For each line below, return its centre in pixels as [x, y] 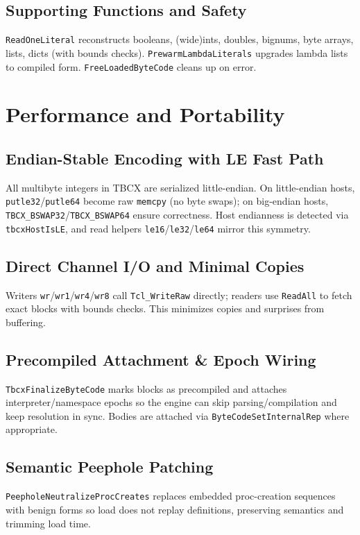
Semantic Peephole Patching [110, 467]
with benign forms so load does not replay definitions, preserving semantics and [175, 509]
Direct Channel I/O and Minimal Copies [155, 265]
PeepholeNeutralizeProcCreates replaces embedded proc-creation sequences [171, 496]
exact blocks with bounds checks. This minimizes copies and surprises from [165, 308]
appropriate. [32, 429]
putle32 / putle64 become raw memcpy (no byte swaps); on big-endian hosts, [167, 201]
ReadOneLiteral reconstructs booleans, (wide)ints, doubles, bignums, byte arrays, [180, 39]
